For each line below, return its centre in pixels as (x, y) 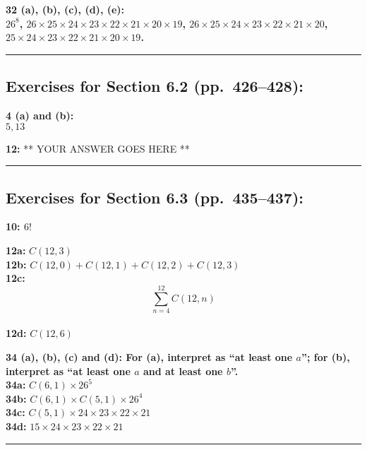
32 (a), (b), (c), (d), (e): (65, 9)
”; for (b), (325, 357)
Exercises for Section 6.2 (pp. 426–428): (155, 86)
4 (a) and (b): (40, 115)
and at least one (183, 371)
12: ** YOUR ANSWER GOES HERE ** (98, 148)
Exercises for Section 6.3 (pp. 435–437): (155, 197)
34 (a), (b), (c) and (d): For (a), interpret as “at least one (149, 357)
